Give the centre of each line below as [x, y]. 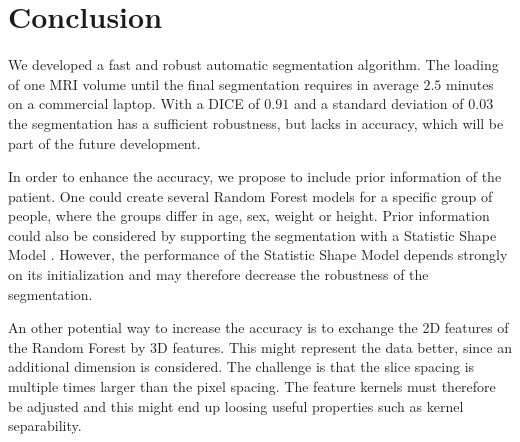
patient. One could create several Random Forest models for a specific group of [250, 195]
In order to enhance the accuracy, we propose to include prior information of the [255, 176]
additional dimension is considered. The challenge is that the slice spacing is [241, 366]
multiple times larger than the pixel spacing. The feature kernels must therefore [252, 386]
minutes [469, 83]
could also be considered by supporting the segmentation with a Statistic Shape [252, 234]
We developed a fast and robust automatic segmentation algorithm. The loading [253, 64]
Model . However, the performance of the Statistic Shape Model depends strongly [258, 254]
